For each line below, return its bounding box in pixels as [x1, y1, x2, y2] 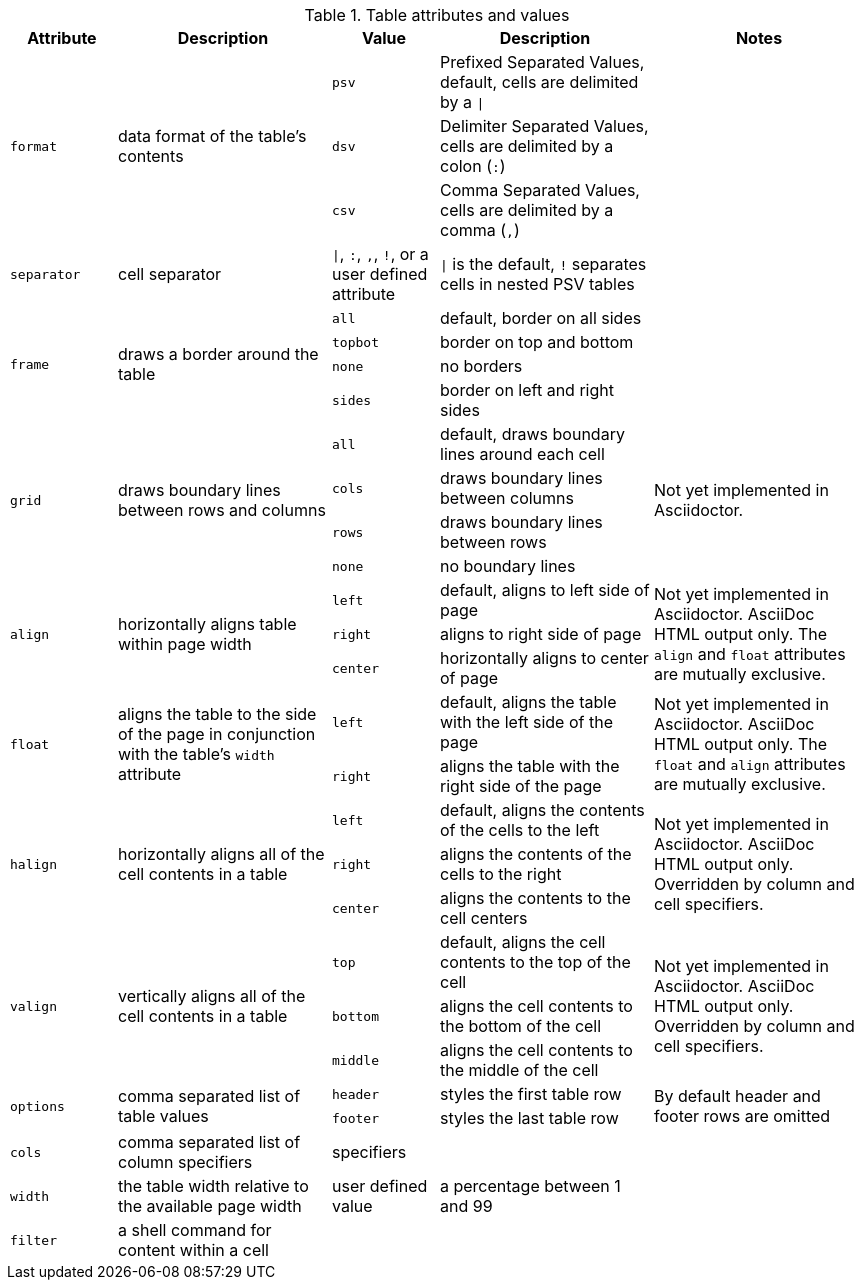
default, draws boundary [440, 424, 625, 444]
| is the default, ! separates [440, 254, 647, 274]
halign [10, 856, 57, 872]
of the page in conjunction [118, 724, 316, 744]
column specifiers [118, 1152, 253, 1172]
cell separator [118, 264, 222, 284]
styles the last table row [440, 1108, 619, 1128]
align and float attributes [654, 644, 846, 664]
